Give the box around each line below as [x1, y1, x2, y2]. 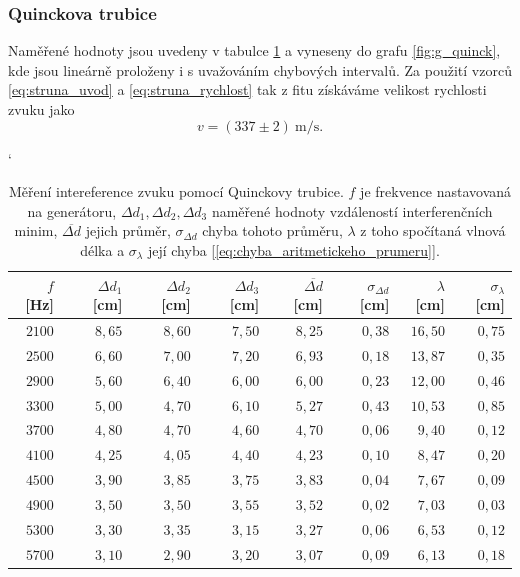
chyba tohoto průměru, [202, 220, 343, 241]
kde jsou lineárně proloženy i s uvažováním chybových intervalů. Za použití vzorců [8, 59, 512, 80]
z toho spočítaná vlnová [360, 220, 506, 241]
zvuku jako [8, 99, 75, 119]
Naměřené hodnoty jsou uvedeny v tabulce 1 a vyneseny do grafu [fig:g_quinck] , [8, 40, 501, 61]
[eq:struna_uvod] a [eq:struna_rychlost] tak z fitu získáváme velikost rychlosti [8, 79, 487, 100]
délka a [80, 239, 125, 260]
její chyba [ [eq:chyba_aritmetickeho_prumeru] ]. [147, 239, 440, 260]
